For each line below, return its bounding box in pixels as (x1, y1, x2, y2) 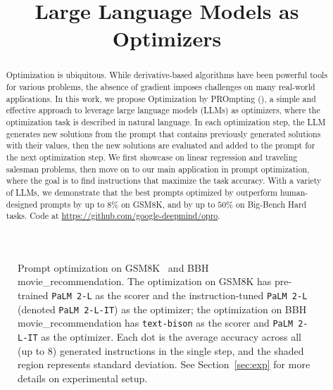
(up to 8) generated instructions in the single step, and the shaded (18, 343, 304, 358)
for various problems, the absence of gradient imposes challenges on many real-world (6, 81, 315, 93)
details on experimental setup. (18, 370, 148, 385)
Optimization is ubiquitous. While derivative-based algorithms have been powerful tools (6, 69, 328, 81)
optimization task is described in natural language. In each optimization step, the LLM (6, 115, 326, 127)
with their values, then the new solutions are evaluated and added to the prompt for (6, 139, 315, 151)
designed (6, 198, 38, 210)
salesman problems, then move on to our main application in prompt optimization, (6, 163, 310, 175)
